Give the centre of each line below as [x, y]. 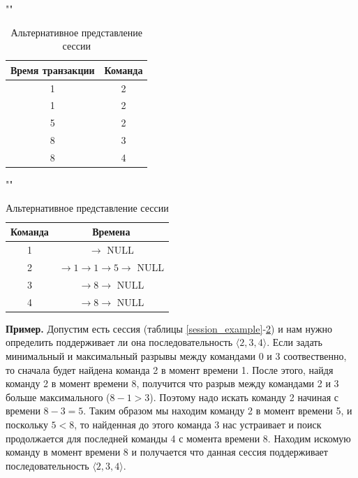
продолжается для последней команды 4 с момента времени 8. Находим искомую [178, 438]
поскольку [27, 424]
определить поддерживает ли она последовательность [119, 342]
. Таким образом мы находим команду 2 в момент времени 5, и [218, 411]
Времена [111, 232]
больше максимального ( [58, 397]
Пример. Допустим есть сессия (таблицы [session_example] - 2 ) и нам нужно [169, 328]
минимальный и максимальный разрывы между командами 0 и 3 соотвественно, [176, 355]
